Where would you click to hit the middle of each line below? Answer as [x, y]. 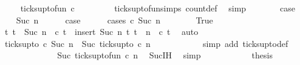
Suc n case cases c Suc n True [114, 20]
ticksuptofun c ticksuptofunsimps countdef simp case [158, 8]
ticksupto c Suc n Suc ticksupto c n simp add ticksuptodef [146, 43]
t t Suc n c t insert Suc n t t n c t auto [101, 32]
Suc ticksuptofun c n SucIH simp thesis [165, 55]
